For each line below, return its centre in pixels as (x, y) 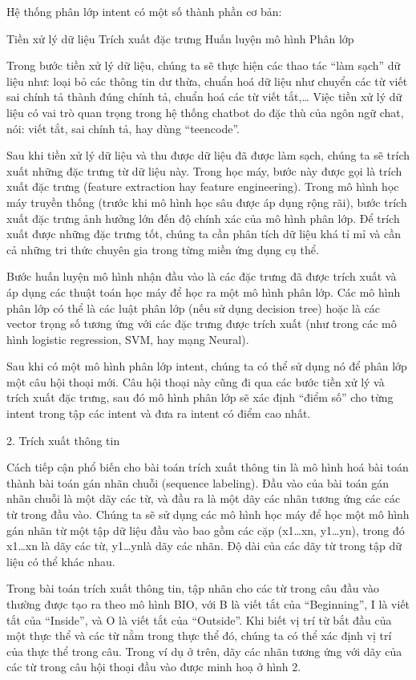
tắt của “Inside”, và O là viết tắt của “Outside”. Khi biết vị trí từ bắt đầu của (199, 619)
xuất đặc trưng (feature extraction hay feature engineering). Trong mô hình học (203, 186)
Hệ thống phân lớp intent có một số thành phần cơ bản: (144, 11)
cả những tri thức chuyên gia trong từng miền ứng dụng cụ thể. (163, 249)
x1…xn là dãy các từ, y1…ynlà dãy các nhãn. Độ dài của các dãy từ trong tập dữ (204, 546)
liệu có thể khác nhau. (61, 561)
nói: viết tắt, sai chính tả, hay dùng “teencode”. (123, 128)
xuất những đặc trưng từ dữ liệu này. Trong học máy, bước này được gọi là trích (204, 170)
